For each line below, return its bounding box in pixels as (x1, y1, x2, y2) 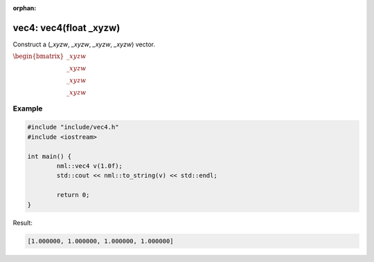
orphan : (12, 4, 37, 12)
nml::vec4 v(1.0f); (56, 162, 123, 170)
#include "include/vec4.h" (27, 123, 119, 131)
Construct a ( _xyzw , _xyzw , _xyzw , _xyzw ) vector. (12, 40, 156, 48)
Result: (12, 218, 33, 227)
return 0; (56, 191, 90, 199)
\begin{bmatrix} (12, 53, 64, 60)
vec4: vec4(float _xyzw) (12, 21, 121, 34)
